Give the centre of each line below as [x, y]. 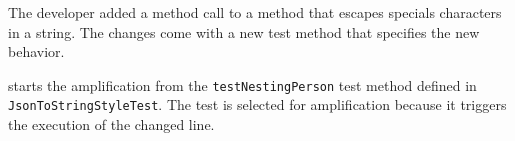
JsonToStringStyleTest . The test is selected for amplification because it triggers [257, 104]
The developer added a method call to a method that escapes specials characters [255, 12]
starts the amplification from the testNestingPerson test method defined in [242, 84]
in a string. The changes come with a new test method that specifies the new [244, 31]
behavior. [36, 51]
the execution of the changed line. [111, 124]
